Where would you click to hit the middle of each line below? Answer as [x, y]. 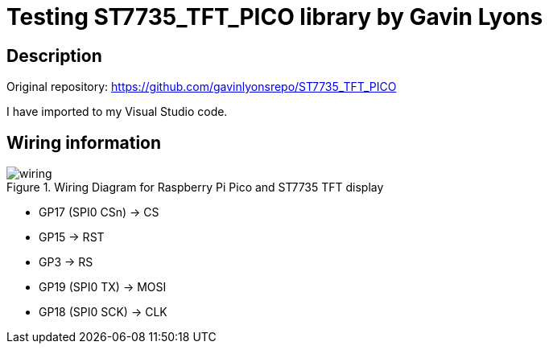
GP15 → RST [72, 237]
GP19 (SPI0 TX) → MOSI [103, 287]
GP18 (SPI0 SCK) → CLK [103, 312]
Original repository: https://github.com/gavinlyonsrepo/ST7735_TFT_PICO [202, 87]
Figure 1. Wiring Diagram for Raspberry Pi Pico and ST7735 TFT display [195, 187]
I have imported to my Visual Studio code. [117, 112]
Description [54, 56]
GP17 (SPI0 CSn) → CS [99, 212]
